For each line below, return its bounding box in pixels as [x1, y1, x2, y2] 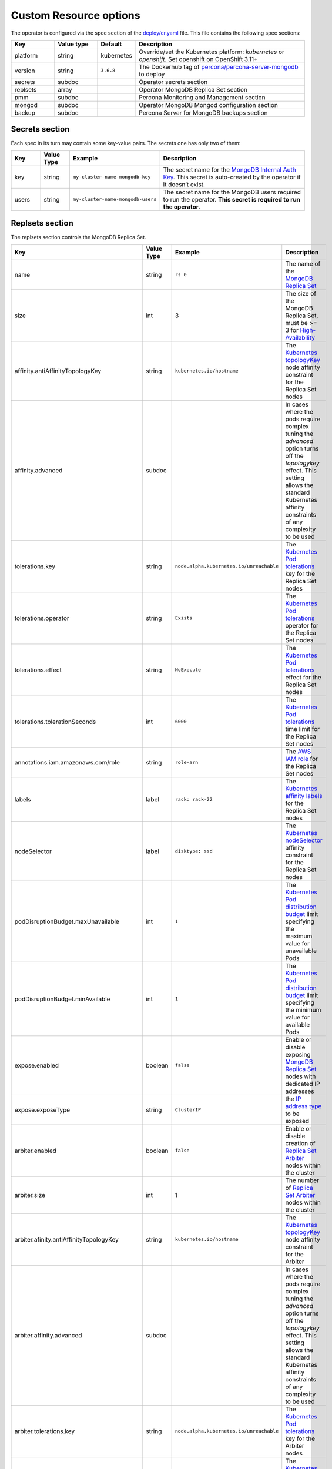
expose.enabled [14, 1061, 59, 1069]
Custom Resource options [11, 9, 140, 22]
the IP [285, 1095, 302, 1103]
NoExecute [175, 667, 202, 673]
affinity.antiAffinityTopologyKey [14, 367, 102, 375]
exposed [285, 1116, 310, 1125]
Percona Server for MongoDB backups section [139, 109, 268, 117]
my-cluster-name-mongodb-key [72, 174, 151, 180]
